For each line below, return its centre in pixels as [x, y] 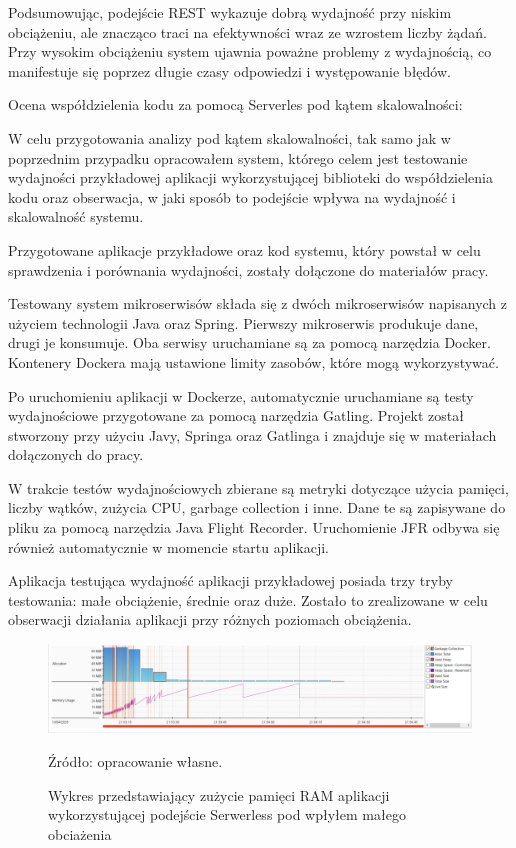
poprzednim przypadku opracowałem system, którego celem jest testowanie [238, 157]
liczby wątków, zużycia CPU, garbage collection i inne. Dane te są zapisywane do [257, 507]
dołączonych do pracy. [76, 454]
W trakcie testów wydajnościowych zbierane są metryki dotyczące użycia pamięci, [258, 487]
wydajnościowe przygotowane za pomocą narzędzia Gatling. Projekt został [236, 415]
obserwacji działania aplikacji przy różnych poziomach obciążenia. [210, 619]
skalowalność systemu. [76, 216]
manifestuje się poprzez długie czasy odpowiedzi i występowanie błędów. [229, 70]
